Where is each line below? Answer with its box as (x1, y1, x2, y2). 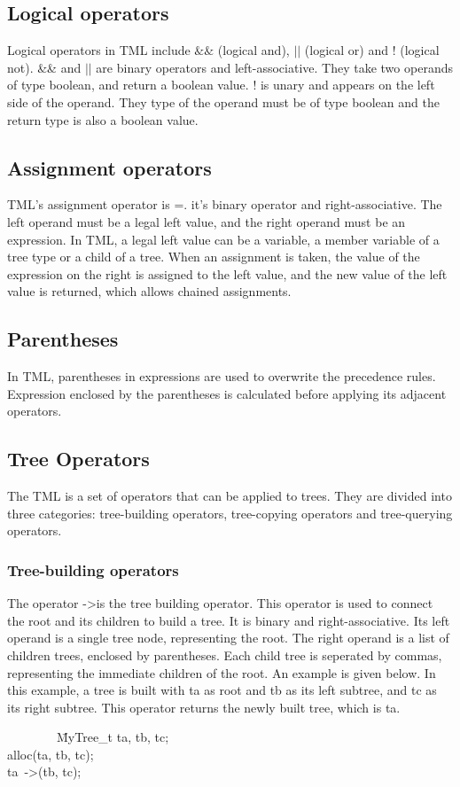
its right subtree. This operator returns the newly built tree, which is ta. (7, 697, 401, 716)
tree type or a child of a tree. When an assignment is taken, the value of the (7, 247, 420, 266)
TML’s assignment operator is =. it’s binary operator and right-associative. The (7, 195, 442, 214)
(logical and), (217, 41, 290, 59)
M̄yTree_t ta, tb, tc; (56, 728, 169, 746)
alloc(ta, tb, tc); (7, 744, 94, 763)
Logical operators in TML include (7, 41, 191, 59)
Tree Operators (7, 445, 150, 472)
